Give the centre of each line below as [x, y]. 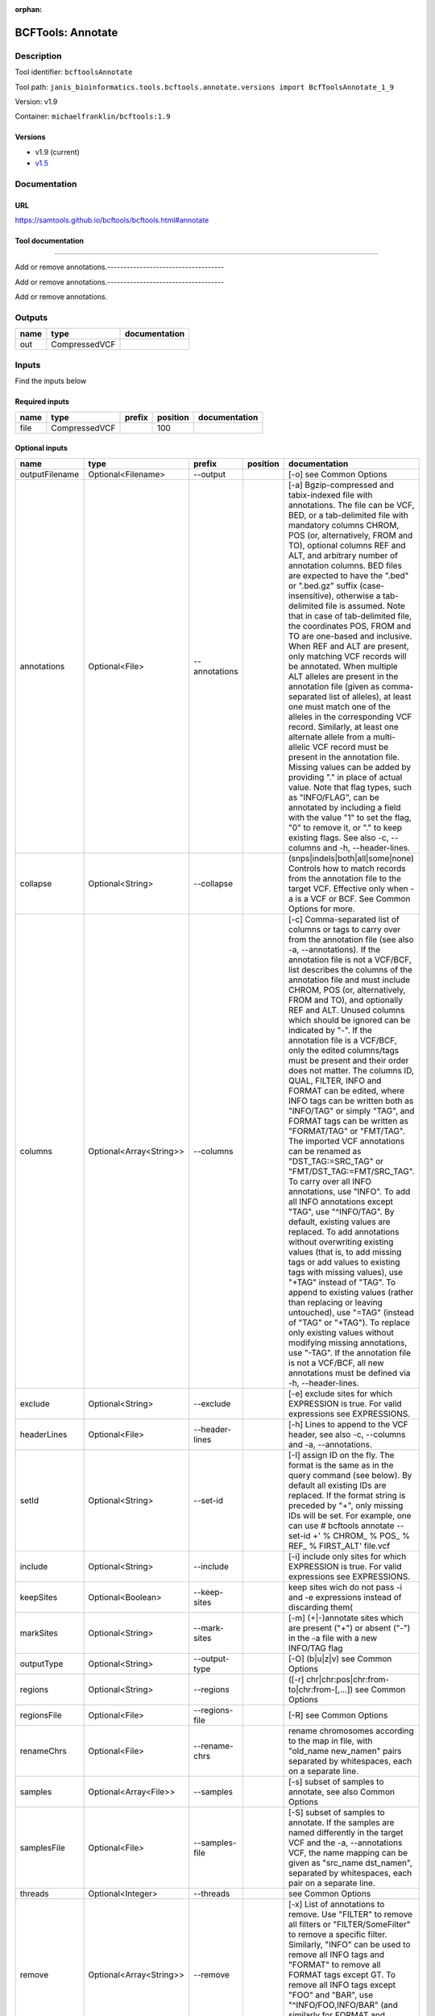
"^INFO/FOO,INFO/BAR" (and [343, 2005]
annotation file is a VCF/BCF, [343, 1040]
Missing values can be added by [350, 767]
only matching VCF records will [348, 656]
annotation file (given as [334, 686]
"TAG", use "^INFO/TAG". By [342, 1211]
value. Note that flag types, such [350, 787]
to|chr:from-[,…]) [321, 1689]
